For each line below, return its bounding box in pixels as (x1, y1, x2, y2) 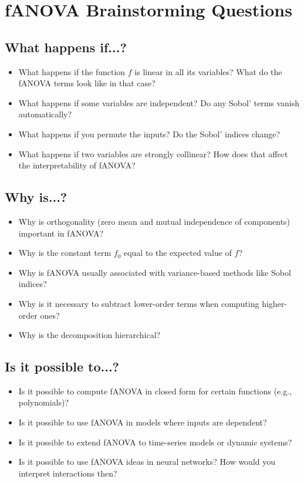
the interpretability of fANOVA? (18, 159, 136, 171)
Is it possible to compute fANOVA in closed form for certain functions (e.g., (18, 384, 292, 397)
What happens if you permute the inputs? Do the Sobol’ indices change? (18, 127, 281, 140)
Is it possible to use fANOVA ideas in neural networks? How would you (18, 455, 276, 468)
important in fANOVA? (18, 227, 104, 239)
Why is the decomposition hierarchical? (18, 329, 161, 341)
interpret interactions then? (18, 467, 117, 479)
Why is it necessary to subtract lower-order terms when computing (18, 297, 259, 309)
